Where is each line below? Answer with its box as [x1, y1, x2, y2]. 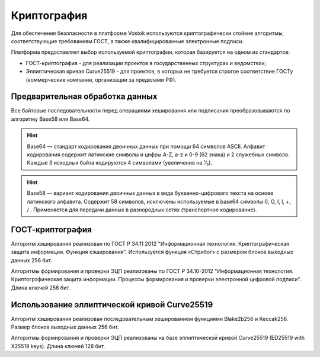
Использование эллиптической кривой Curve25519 [11, 300, 213, 310]
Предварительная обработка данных [11, 92, 158, 102]
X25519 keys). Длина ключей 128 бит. [11, 342, 105, 349]
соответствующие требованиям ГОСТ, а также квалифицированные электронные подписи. [11, 37, 244, 44]
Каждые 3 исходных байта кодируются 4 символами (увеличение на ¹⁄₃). [27, 159, 213, 166]
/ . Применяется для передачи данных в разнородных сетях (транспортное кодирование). [27, 206, 257, 213]
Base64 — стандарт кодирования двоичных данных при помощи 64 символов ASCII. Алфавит [27, 143, 265, 150]
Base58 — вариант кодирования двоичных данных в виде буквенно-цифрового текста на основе [27, 189, 274, 197]
